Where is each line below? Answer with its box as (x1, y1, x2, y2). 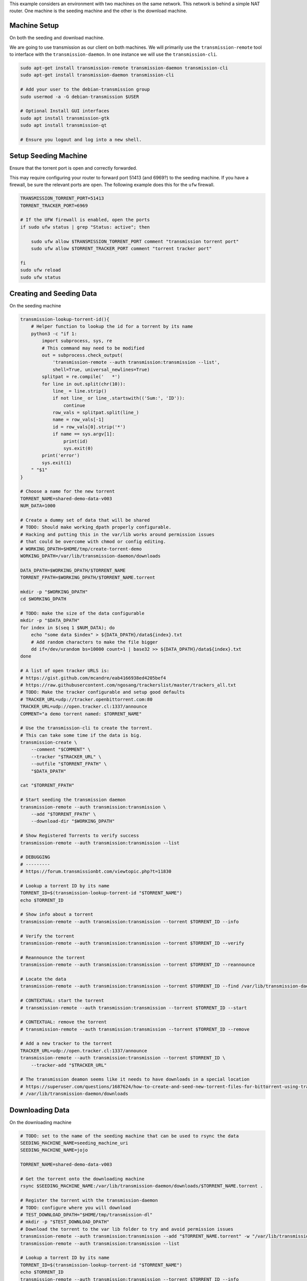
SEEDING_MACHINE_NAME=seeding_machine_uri (20, 1140, 128, 1146)
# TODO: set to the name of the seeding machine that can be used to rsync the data (20, 1133, 239, 1139)
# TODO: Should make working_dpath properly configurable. (20, 524, 171, 530)
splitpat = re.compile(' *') (41, 374, 120, 380)
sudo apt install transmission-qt (20, 122, 107, 128)
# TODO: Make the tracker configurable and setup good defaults (20, 689, 185, 695)
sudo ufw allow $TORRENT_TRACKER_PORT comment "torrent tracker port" (31, 245, 212, 251)
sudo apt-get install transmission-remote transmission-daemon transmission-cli (20, 65, 228, 71)
